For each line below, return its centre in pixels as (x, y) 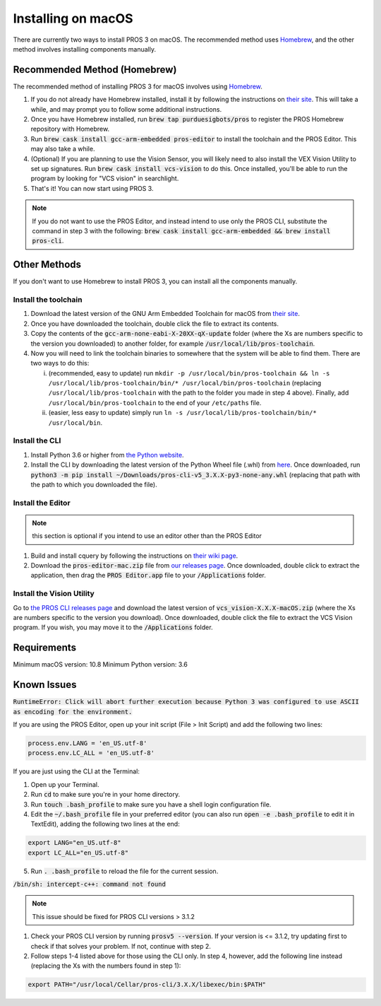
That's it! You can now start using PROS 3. (92, 188)
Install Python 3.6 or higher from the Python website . (107, 455)
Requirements (45, 648)
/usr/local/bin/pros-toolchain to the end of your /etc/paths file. (155, 402)
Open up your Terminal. (65, 784)
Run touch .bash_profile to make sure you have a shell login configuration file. (151, 804)
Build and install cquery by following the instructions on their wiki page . (134, 556)
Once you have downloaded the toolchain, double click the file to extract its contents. (155, 323)
